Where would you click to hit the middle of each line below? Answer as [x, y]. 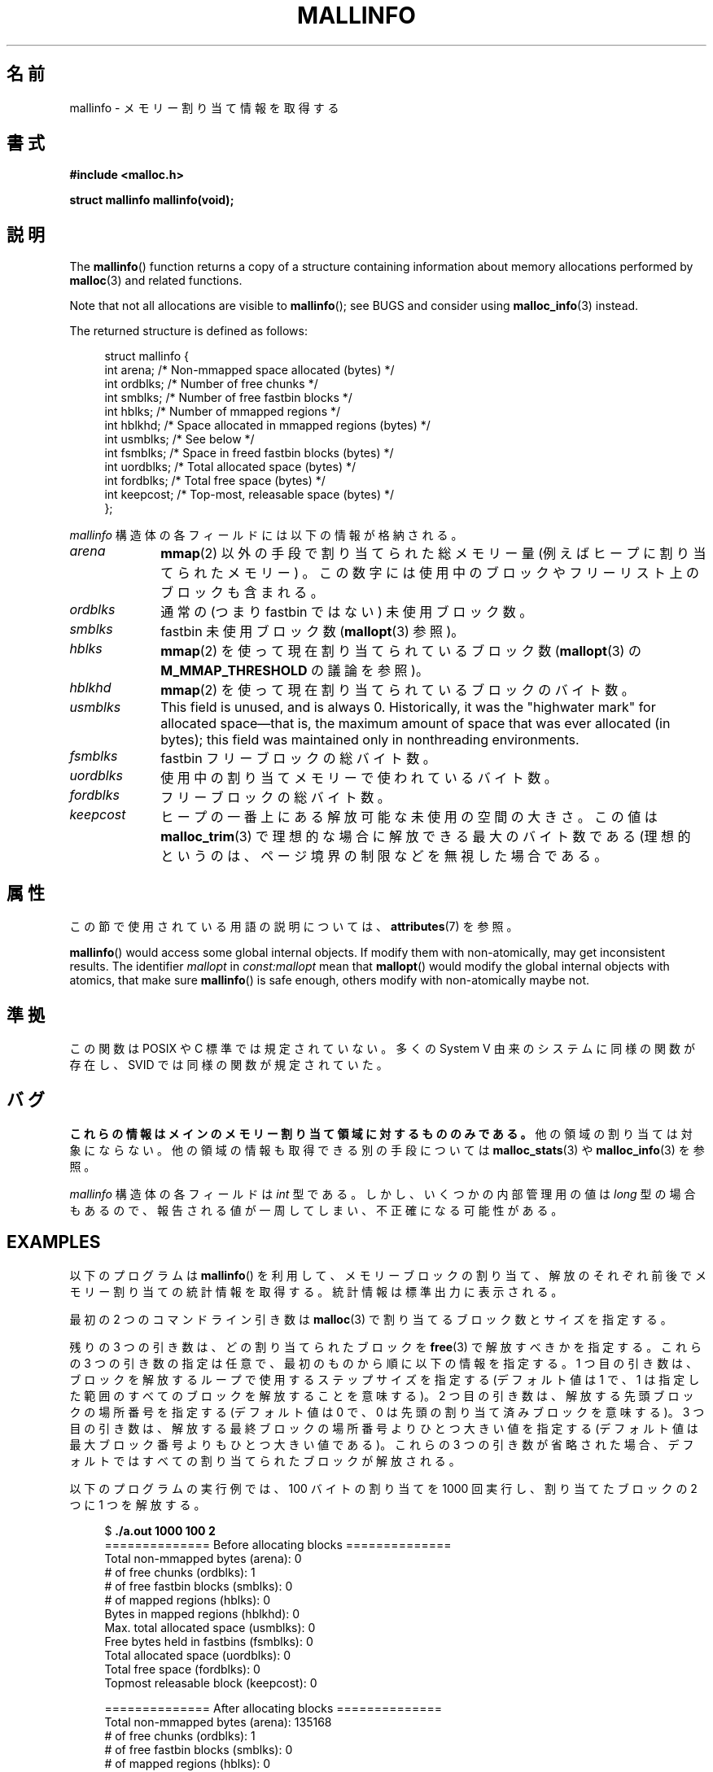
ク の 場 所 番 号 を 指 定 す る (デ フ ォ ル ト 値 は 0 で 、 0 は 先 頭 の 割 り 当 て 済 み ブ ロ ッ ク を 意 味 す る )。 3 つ [387, 1412]
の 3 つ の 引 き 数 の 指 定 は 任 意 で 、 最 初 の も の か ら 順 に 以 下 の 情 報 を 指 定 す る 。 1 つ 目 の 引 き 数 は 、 [384, 1363]
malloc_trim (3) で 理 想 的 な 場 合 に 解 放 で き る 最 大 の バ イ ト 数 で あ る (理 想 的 [426, 837]
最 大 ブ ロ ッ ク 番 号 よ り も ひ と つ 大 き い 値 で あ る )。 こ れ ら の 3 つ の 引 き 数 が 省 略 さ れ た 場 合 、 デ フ [382, 1444]
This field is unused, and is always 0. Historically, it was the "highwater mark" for [408, 707]
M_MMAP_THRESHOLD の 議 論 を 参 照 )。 [295, 671]
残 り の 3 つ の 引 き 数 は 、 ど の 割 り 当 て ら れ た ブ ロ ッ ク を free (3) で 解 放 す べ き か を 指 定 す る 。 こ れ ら [385, 1346]
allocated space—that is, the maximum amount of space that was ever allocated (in [416, 724]
